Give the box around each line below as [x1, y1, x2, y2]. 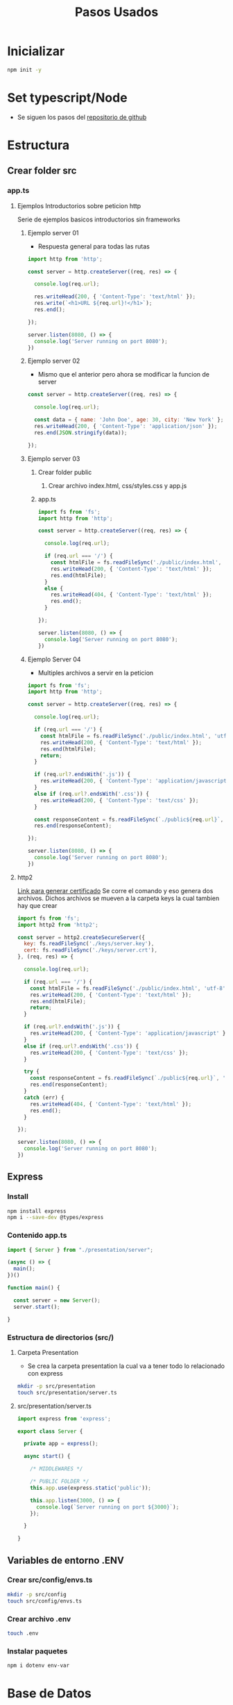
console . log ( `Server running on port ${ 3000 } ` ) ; [35, 1503, 180, 1511]
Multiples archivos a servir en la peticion [37, 668, 154, 677]
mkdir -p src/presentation [17, 1383, 96, 1390]
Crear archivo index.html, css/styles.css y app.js [48, 481, 187, 489]
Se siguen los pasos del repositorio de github [17, 113, 147, 121]
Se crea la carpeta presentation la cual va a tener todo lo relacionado [27, 1362, 225, 1370]
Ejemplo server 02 [27, 356, 80, 366]
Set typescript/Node [7, 90, 128, 105]
